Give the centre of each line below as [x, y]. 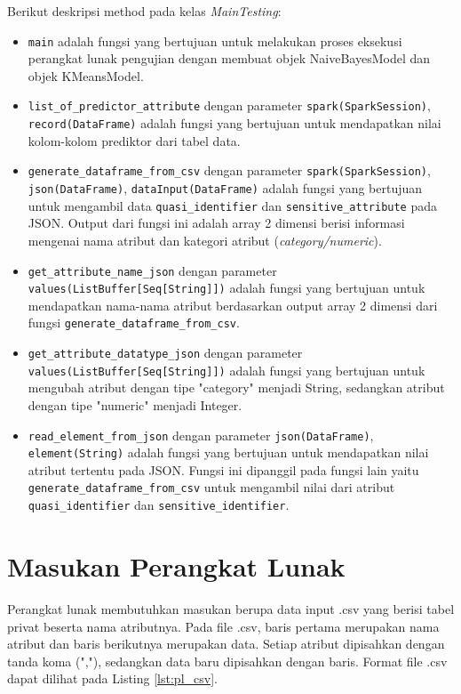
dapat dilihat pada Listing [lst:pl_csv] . [112, 678]
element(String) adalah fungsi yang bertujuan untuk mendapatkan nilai [228, 452]
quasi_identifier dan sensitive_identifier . [159, 505]
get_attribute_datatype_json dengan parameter [165, 353]
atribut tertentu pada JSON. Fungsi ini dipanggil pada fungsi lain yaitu [223, 469]
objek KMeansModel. [86, 75]
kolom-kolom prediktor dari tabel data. [134, 140]
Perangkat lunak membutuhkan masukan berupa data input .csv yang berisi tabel [231, 608]
